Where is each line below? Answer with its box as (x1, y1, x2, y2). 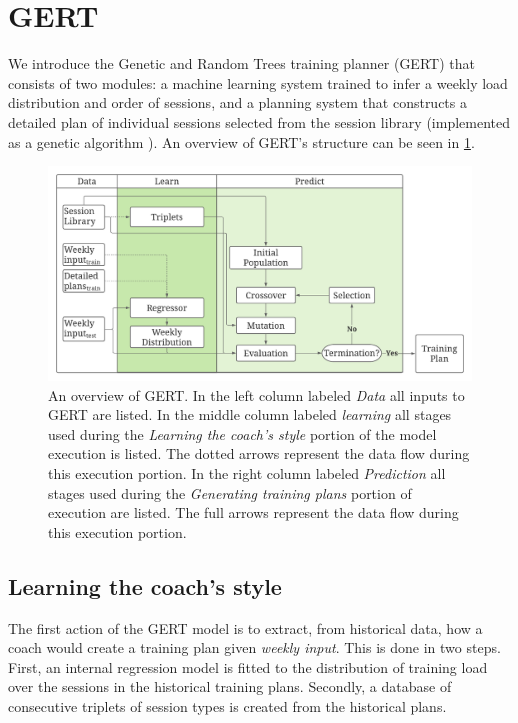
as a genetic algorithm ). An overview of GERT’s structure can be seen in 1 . (8, 131, 475, 152)
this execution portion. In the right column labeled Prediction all (48, 462, 446, 483)
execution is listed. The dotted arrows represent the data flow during (48, 443, 470, 464)
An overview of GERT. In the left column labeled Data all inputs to (48, 384, 465, 405)
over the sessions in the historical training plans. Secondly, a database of (8, 676, 452, 697)
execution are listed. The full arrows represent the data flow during (48, 502, 459, 523)
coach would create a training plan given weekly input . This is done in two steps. (8, 637, 501, 658)
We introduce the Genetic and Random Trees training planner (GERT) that (8, 53, 475, 74)
